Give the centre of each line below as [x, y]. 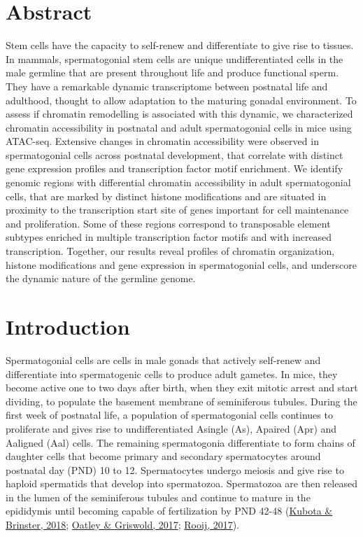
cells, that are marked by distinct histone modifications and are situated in [166, 196]
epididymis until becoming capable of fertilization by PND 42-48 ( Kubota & [169, 511]
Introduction [68, 326]
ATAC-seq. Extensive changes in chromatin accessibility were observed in [162, 141]
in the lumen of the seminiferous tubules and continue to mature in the [158, 497]
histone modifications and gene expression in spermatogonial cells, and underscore [181, 264]
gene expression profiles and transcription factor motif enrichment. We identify [175, 168]
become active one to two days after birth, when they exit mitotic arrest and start [182, 388]
